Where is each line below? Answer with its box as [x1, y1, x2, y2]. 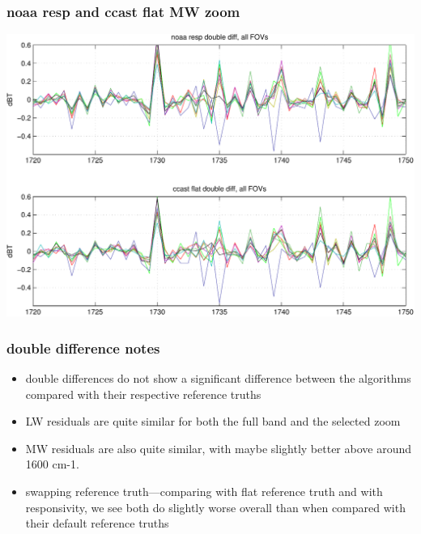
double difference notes [6, 337, 160, 358]
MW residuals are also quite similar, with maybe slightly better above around [25, 439, 412, 456]
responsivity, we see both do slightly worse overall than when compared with [25, 498, 406, 515]
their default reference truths [25, 515, 169, 532]
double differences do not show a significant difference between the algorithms [25, 369, 411, 386]
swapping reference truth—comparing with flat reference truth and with [25, 482, 383, 499]
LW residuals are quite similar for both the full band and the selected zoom [25, 413, 401, 430]
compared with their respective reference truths [25, 385, 262, 402]
